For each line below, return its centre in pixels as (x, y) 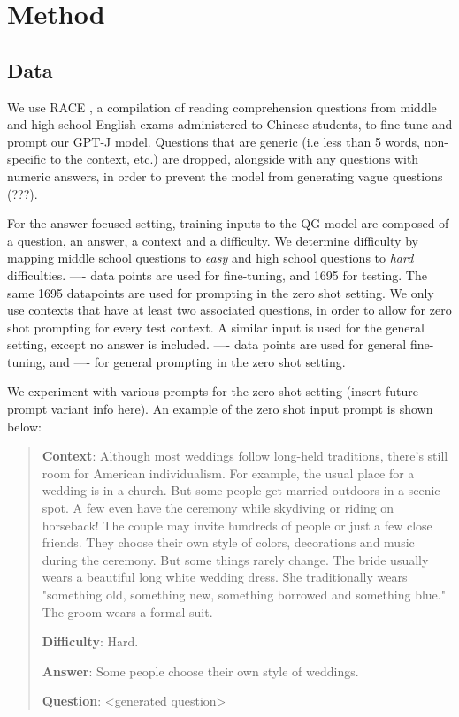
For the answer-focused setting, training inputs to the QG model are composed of (228, 223)
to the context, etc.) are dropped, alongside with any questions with (234, 159)
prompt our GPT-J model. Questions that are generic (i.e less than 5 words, (214, 141)
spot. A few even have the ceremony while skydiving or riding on (218, 508)
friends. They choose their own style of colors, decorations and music (228, 542)
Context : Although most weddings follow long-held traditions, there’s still (245, 456)
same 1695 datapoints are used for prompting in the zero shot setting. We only (221, 292)
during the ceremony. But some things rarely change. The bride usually (235, 559)
